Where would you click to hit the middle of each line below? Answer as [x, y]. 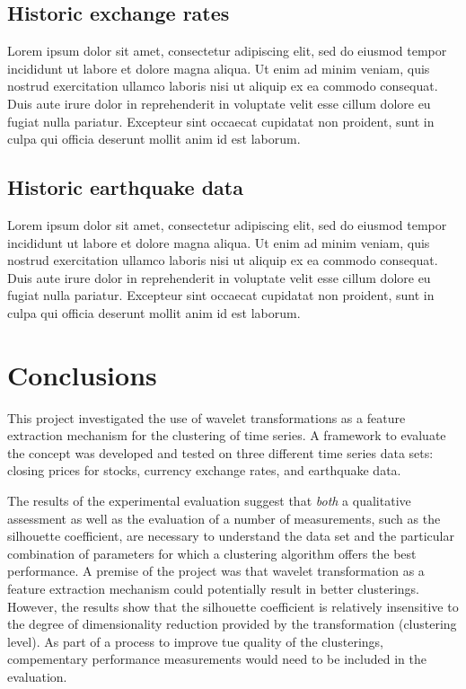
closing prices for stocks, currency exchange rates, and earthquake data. [204, 470]
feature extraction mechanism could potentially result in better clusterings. [214, 588]
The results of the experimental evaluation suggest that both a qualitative [209, 501]
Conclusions [82, 374]
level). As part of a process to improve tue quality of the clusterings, [195, 641]
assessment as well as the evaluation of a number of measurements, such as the [224, 518]
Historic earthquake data [125, 187]
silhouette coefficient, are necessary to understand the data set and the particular [231, 536]
